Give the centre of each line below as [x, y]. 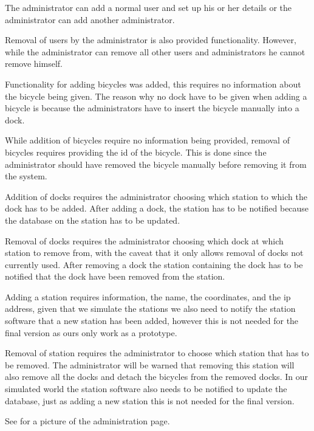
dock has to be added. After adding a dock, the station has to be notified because [157, 208]
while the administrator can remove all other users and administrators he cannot [155, 51]
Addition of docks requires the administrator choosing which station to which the [156, 196]
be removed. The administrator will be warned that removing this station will [150, 364]
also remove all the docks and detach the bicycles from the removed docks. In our [156, 377]
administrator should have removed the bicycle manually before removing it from [156, 164]
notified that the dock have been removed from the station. [115, 276]
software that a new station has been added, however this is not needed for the [152, 321]
